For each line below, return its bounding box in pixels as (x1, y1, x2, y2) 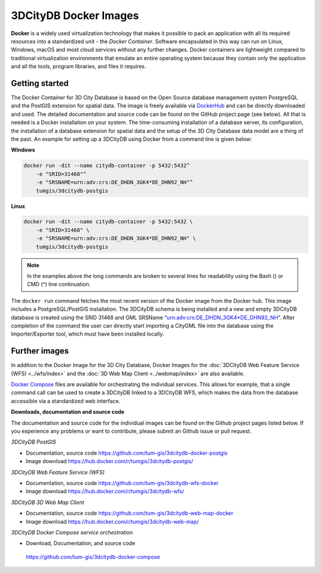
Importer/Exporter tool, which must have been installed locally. (11, 330, 165, 338)
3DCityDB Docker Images (11, 9, 139, 22)
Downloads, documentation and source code (11, 409, 125, 416)
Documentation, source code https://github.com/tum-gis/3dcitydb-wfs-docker (26, 479, 219, 486)
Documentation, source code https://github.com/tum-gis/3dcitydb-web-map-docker (26, 509, 234, 517)
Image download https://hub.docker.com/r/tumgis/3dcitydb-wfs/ (26, 487, 184, 495)
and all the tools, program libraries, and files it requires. (11, 63, 146, 70)
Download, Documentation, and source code (26, 540, 136, 547)
